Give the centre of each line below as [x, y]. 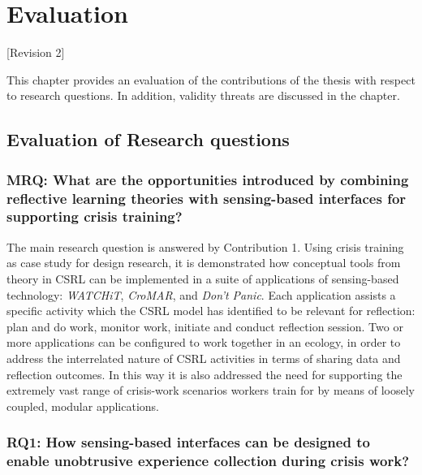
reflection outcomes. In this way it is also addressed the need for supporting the [205, 374]
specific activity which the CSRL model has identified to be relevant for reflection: [211, 311]
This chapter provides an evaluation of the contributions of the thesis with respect [211, 79]
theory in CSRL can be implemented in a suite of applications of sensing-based [203, 278]
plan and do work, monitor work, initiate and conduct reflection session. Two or [205, 326]
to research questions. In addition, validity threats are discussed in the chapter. [203, 95]
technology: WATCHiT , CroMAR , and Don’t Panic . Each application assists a [201, 294]
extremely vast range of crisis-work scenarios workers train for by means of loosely [211, 390]
